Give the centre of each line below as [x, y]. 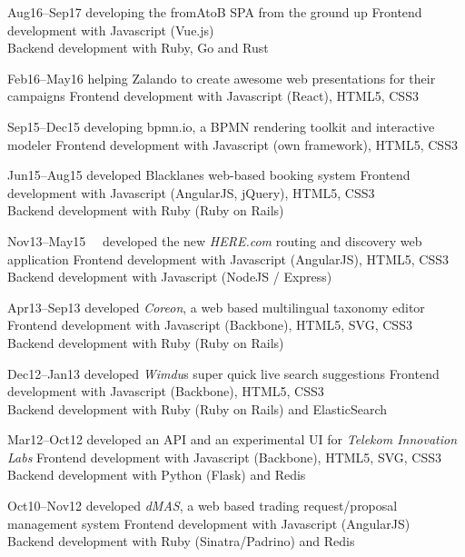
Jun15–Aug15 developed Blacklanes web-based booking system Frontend [209, 175]
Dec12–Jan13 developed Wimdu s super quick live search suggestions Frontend [223, 373]
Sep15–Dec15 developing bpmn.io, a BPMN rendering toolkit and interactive [221, 126]
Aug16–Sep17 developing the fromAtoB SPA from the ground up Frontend [215, 12]
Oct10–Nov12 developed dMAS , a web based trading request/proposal [203, 506]
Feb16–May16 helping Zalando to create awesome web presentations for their [222, 78]
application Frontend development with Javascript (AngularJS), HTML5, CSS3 [228, 259]
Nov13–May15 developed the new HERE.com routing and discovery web [215, 240]
